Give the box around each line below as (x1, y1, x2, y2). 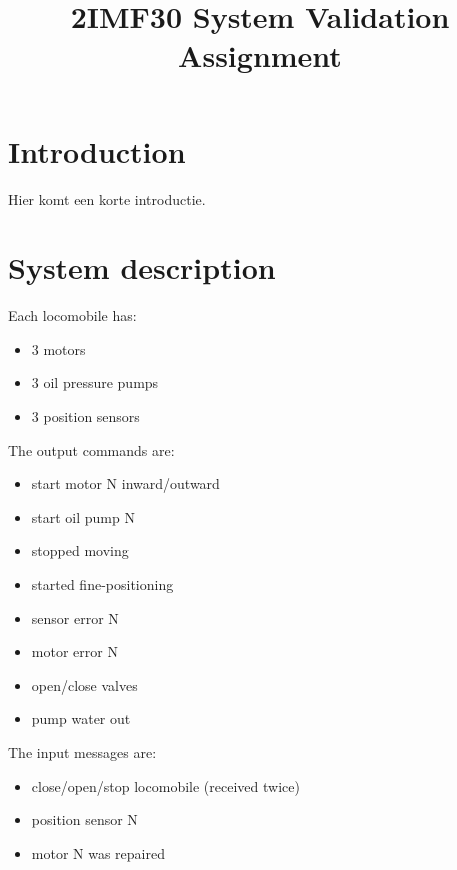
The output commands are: (8, 439, 175, 460)
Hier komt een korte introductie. (8, 188, 206, 209)
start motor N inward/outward (31, 473, 220, 494)
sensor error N (31, 607, 119, 628)
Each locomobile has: (8, 305, 137, 326)
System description (8, 247, 276, 288)
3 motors (31, 338, 86, 359)
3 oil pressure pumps (31, 372, 159, 393)
